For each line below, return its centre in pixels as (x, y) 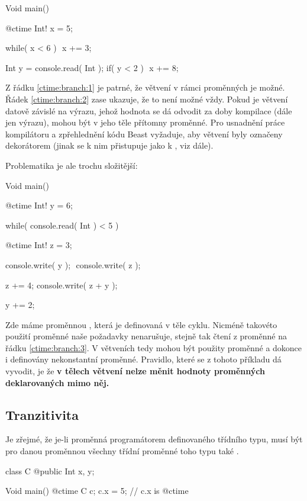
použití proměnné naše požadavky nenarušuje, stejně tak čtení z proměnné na (146, 336)
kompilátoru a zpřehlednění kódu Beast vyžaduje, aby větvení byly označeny (144, 134)
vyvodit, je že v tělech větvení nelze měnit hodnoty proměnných (135, 371)
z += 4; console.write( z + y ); (62, 285)
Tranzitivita (42, 414)
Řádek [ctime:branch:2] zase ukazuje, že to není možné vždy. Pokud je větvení (147, 99)
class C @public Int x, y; (50, 471)
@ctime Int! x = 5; (39, 28)
